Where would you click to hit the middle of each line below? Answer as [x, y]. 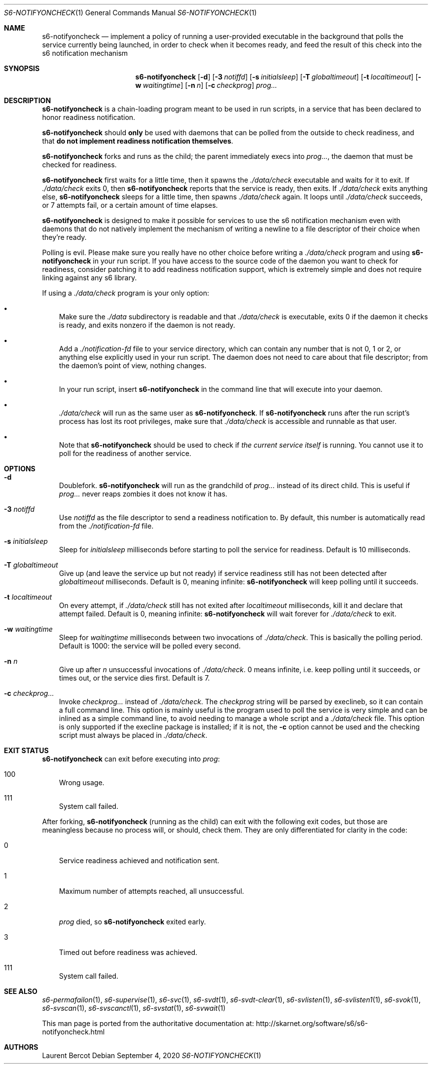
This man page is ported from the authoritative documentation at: [148, 1023]
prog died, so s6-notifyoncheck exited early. [132, 922]
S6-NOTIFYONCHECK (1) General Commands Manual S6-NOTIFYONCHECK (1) [130, 13]
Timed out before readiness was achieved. [128, 952]
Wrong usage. [82, 782]
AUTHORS [21, 1047]
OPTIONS [20, 469]
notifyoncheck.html [73, 1032]
